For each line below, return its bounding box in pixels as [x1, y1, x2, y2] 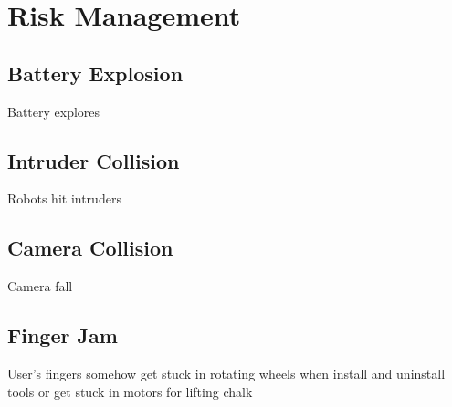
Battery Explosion [7, 58, 184, 87]
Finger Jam [7, 321, 118, 350]
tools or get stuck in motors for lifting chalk [7, 381, 253, 401]
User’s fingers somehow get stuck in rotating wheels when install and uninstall [7, 363, 446, 382]
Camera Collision [7, 234, 173, 262]
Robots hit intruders [7, 189, 121, 208]
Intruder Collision [7, 146, 180, 174]
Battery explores [7, 101, 100, 120]
